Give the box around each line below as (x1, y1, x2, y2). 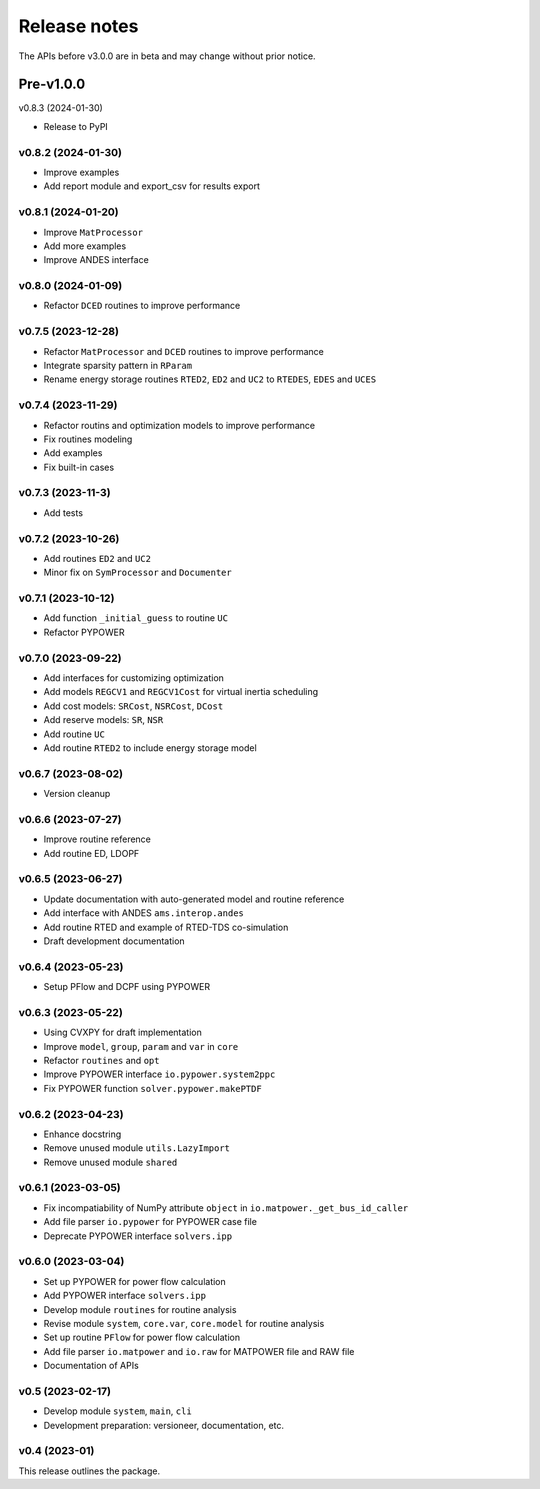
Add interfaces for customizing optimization (43, 672, 225, 684)
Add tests (43, 506, 84, 519)
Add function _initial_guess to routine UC (43, 612, 229, 624)
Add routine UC (43, 728, 105, 740)
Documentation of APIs (43, 1360, 139, 1372)
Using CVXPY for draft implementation (43, 1026, 202, 1039)
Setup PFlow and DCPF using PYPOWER (43, 981, 210, 993)
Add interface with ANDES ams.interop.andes (43, 907, 245, 919)
